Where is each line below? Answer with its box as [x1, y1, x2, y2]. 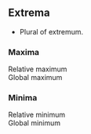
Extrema [8, 6, 50, 20]
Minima [8, 92, 38, 103]
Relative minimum [8, 110, 66, 120]
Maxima [8, 46, 40, 57]
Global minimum [8, 118, 61, 128]
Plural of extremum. [19, 27, 84, 36]
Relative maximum [8, 64, 67, 74]
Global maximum [8, 73, 63, 82]
